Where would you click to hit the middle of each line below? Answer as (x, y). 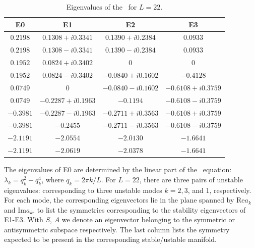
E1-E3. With (24, 219)
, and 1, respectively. (219, 190)
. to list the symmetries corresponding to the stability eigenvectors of (139, 209)
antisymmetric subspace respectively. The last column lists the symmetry (117, 229)
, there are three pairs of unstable (191, 179)
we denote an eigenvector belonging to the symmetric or (148, 219)
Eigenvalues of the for (102, 7)
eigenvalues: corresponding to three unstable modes (83, 190)
